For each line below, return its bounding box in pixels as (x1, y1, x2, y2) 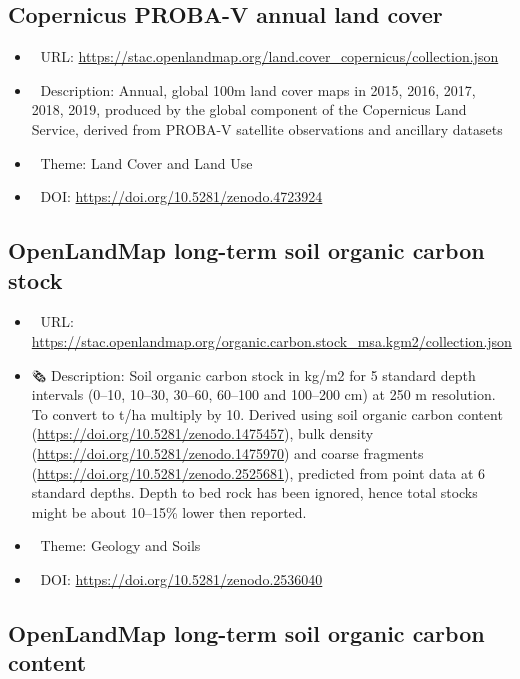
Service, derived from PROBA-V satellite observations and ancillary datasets (31, 118, 503, 139)
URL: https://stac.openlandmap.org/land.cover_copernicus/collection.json (40, 46, 499, 67)
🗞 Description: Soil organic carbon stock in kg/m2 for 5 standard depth (31, 364, 476, 385)
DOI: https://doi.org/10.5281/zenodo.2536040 (40, 568, 323, 589)
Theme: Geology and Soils (40, 535, 201, 556)
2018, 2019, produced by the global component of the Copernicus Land (31, 99, 467, 120)
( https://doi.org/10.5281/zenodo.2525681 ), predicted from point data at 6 (31, 462, 486, 483)
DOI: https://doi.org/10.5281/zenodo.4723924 (40, 186, 323, 207)
